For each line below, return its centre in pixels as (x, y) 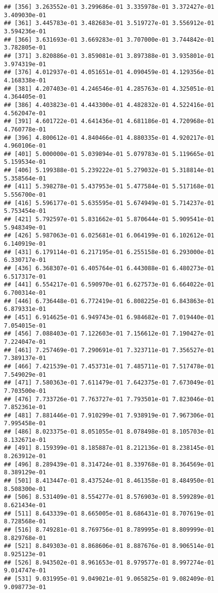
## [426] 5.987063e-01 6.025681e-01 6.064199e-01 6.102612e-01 (109, 236)
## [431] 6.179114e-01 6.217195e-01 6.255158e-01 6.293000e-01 (109, 252)
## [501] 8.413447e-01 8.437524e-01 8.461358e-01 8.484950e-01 (109, 481)
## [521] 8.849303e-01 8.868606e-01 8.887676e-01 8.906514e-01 (109, 546)
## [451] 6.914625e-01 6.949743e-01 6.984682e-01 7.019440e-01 (109, 317)
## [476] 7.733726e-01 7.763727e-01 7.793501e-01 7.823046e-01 (109, 399)
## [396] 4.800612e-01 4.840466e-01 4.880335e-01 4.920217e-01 (109, 138)
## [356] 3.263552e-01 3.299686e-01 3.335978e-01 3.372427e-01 (109, 7)
